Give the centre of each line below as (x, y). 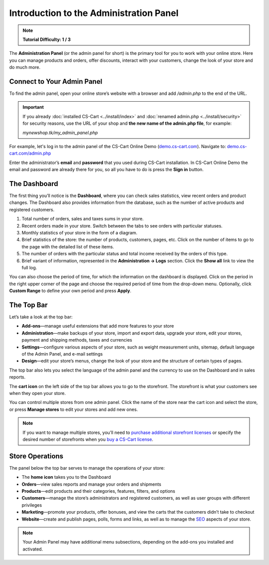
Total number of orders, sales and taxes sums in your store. (83, 219)
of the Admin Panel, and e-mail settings (62, 354)
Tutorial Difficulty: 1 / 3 (47, 39)
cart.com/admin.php (30, 153)
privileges (32, 505)
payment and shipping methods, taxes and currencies (77, 340)
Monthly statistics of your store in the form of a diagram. (79, 233)
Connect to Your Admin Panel (56, 82)
